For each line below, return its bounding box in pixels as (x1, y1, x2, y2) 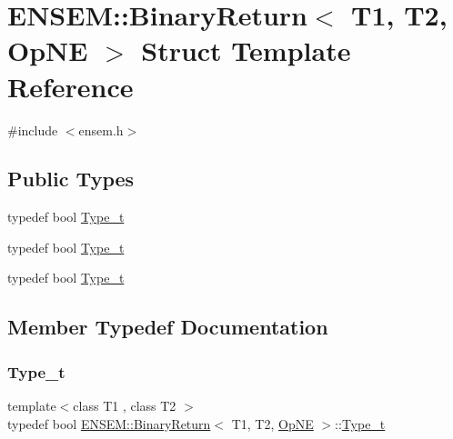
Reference (7, 67, 134, 105)
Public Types (7, 165, 135, 193)
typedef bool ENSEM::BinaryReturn (7, 414, 211, 433)
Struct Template (141, 32, 351, 69)
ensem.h (78, 120, 124, 139)
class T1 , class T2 (73, 396, 176, 415)
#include (7, 120, 58, 139)
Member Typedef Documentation (7, 313, 328, 341)
